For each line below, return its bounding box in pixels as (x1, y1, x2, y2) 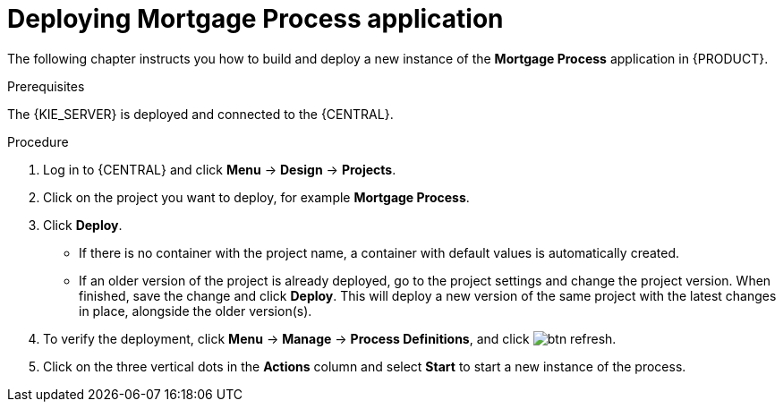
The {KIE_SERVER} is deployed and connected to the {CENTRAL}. (7, 106, 394, 122)
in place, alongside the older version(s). (79, 302, 312, 319)
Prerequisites (7, 78, 85, 94)
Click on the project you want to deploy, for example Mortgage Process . (43, 189, 470, 205)
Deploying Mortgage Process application (7, 4, 504, 34)
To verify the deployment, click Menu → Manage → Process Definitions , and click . (43, 330, 617, 346)
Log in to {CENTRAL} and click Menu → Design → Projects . (43, 161, 396, 177)
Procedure (7, 133, 69, 149)
